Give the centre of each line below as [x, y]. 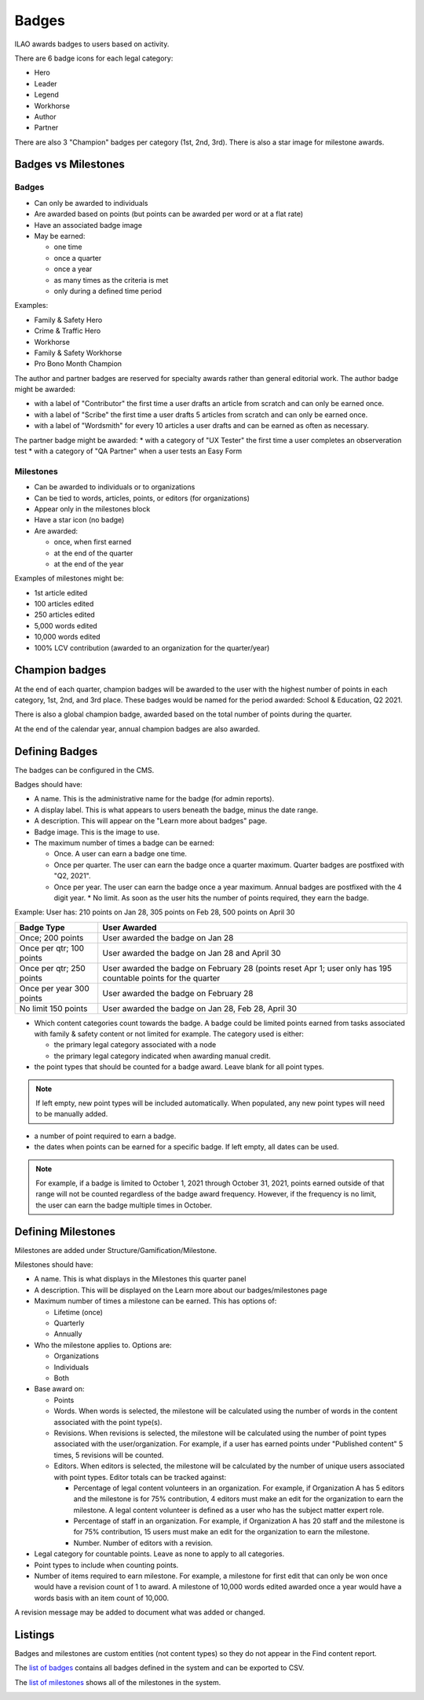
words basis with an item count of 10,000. [102, 1598]
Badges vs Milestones [70, 165]
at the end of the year [89, 564]
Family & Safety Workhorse [78, 353]
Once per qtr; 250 [52, 968]
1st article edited [61, 592]
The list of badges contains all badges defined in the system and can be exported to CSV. [159, 1668]
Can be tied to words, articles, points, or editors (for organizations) [142, 498]
